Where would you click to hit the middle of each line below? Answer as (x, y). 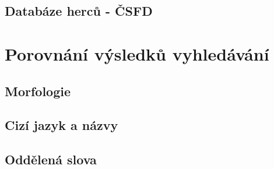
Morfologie (38, 91)
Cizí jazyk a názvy (62, 125)
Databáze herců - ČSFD (79, 11)
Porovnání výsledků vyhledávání (137, 53)
